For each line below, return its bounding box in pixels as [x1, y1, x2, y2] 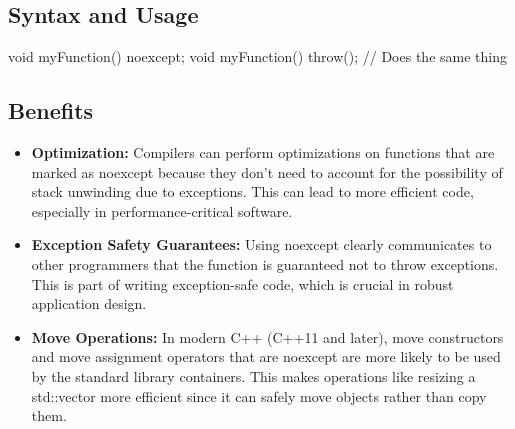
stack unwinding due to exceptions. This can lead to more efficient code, [31, 181, 474, 202]
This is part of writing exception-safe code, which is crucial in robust [31, 273, 454, 294]
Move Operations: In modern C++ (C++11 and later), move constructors [31, 326, 504, 347]
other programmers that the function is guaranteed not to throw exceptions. [31, 253, 499, 274]
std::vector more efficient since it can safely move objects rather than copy [31, 385, 487, 406]
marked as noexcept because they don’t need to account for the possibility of [31, 161, 503, 182]
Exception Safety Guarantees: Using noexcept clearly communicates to [31, 234, 492, 255]
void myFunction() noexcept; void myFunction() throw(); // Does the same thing [8, 46, 507, 67]
